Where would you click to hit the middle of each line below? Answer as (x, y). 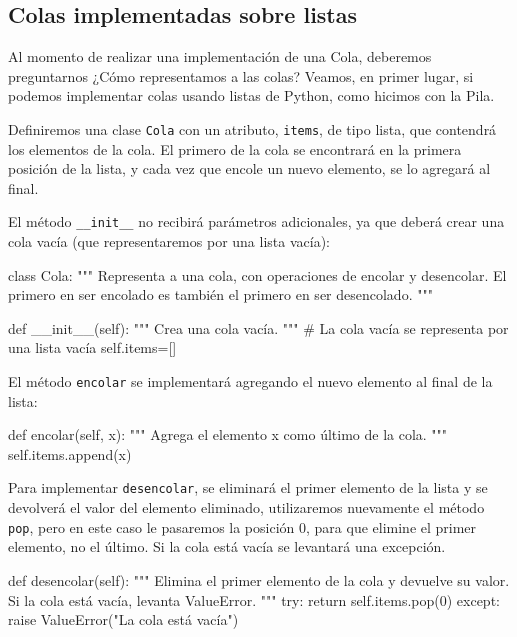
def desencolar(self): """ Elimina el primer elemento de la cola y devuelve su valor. (259, 579)
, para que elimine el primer (391, 526)
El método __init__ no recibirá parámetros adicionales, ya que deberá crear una (256, 221)
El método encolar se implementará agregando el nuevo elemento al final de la (250, 381)
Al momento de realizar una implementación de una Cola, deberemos (220, 56)
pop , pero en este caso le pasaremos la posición (151, 526)
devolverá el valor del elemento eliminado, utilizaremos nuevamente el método (246, 507)
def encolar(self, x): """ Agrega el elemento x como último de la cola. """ (228, 434)
